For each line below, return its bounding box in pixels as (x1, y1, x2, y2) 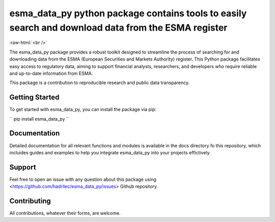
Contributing (9, 197, 51, 205)
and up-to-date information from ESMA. (9, 70, 93, 76)
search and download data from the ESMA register (9, 22, 228, 33)
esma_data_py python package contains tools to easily (9, 8, 247, 19)
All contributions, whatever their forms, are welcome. (9, 210, 121, 216)
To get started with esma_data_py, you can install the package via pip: (9, 106, 157, 113)
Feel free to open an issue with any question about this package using (9, 176, 156, 182)
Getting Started (9, 93, 60, 102)
